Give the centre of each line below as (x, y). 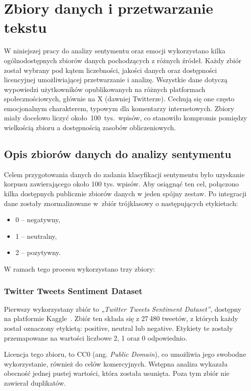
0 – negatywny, (38, 219)
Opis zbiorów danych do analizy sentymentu (118, 154)
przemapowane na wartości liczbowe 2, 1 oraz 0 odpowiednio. (96, 337)
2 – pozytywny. (38, 252)
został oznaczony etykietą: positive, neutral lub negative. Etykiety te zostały (118, 328)
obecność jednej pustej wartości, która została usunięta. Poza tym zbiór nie (117, 373)
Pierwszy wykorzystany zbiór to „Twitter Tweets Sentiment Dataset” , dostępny (123, 309)
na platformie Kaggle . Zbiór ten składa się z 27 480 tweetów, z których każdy (121, 318)
